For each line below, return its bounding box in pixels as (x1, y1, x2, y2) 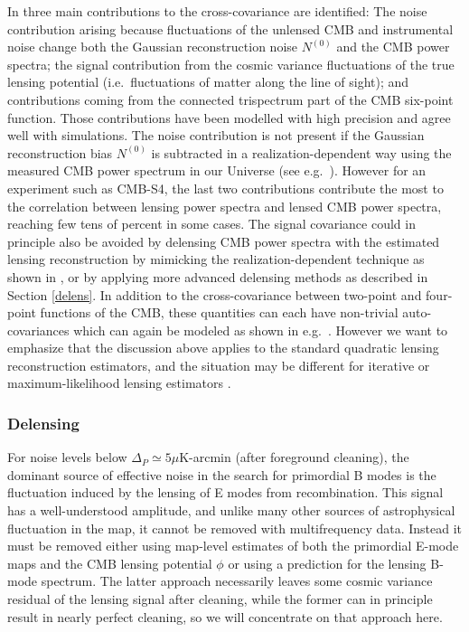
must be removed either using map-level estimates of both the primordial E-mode (7, 536, 459, 555)
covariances (7, 320, 70, 339)
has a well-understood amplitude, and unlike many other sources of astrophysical (7, 501, 455, 520)
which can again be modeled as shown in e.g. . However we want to (73, 320, 448, 339)
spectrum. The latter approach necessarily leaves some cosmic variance (41, 571, 433, 590)
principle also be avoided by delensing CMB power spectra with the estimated (7, 231, 440, 250)
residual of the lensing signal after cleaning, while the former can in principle (7, 590, 433, 608)
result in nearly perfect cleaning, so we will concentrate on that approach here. (7, 607, 443, 626)
